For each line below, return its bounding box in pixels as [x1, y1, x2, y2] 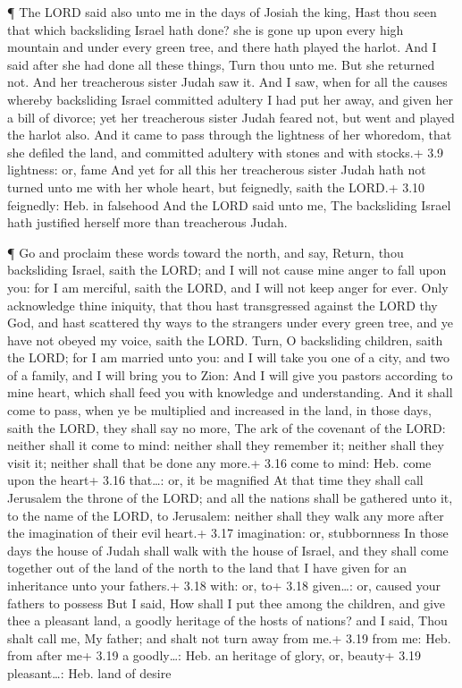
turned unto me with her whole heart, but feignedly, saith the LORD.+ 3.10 [7, 177, 425, 196]
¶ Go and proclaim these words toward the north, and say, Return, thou [7, 242, 404, 261]
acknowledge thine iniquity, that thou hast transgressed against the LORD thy [7, 295, 438, 314]
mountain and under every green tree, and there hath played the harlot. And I [7, 38, 437, 56]
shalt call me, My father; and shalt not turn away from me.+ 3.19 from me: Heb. [7, 628, 451, 647]
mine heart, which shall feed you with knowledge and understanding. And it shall [7, 383, 453, 402]
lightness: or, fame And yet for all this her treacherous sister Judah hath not [7, 160, 426, 179]
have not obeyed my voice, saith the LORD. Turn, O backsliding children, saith [7, 330, 443, 349]
